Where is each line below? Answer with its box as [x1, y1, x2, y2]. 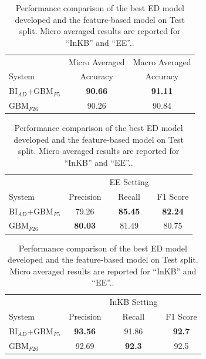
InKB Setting [109, 296, 158, 308]
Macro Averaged [133, 55, 191, 68]
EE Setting [109, 175, 149, 187]
